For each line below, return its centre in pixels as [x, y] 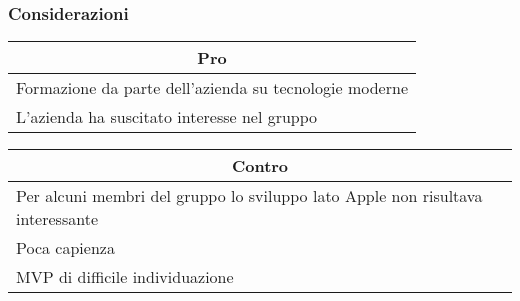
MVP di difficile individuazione [125, 277]
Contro [260, 166]
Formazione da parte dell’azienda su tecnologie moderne [212, 88]
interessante [57, 219]
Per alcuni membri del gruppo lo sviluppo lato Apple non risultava [249, 196]
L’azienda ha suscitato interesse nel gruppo [167, 117]
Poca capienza [65, 248]
